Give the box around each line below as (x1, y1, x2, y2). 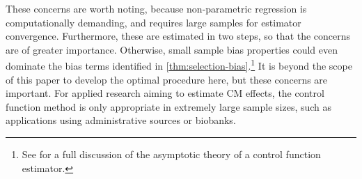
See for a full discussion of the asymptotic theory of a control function (22, 147, 321, 161)
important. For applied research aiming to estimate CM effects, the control (6, 86, 324, 100)
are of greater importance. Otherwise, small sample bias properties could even (6, 42, 338, 56)
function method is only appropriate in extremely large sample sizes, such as (6, 99, 332, 114)
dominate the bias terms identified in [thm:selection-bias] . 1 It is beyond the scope (6, 56, 352, 73)
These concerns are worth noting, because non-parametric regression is (6, 1, 307, 15)
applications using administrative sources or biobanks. (6, 113, 236, 127)
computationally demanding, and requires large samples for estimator (6, 15, 301, 29)
